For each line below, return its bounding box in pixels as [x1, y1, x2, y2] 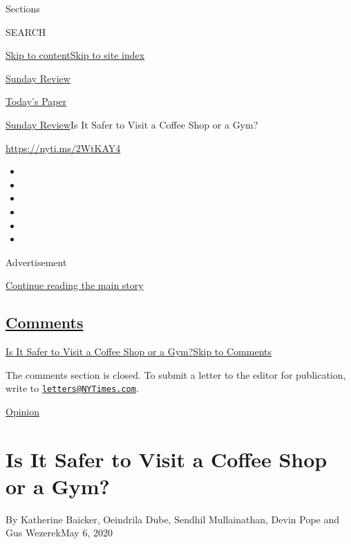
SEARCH [6, 24, 46, 39]
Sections [6, 1, 40, 15]
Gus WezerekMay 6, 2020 [6, 525, 113, 540]
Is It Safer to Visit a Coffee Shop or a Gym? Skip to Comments [6, 344, 272, 359]
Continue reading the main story [6, 278, 144, 292]
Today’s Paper [6, 94, 67, 109]
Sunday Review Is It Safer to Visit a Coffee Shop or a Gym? [6, 117, 258, 131]
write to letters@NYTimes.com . [6, 381, 139, 395]
